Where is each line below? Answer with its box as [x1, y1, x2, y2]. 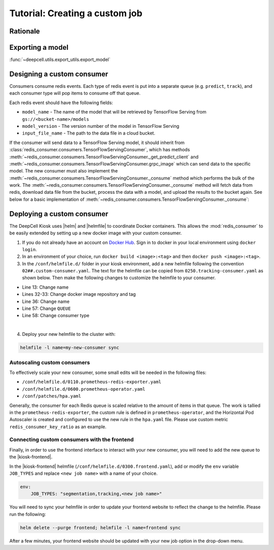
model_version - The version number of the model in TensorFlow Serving [22, 123, 180, 129]
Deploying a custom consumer [9, 210, 109, 218]
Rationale [9, 27, 40, 36]
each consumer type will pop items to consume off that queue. [9, 90, 141, 96]
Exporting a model [9, 43, 68, 52]
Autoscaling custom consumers [9, 359, 90, 366]
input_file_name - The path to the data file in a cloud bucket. [22, 130, 156, 136]
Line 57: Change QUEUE [22, 305, 71, 312]
